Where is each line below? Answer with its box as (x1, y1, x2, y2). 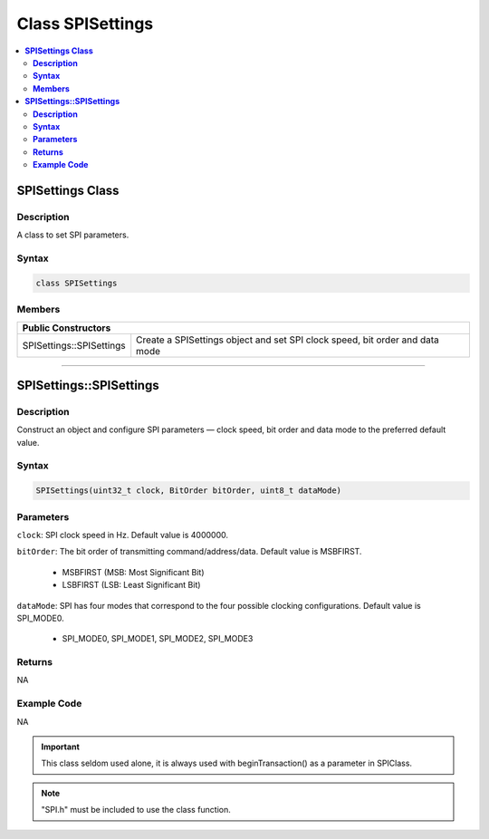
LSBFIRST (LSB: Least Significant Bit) (62, 580, 201, 591)
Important (41, 741, 81, 752)
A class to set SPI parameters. (16, 229, 129, 240)
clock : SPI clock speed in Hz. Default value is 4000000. (16, 529, 228, 540)
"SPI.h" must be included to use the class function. (41, 805, 231, 815)
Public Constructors (22, 322, 111, 334)
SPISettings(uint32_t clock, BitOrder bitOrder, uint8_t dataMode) (35, 486, 342, 496)
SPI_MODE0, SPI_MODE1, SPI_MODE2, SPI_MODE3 (62, 633, 254, 644)
